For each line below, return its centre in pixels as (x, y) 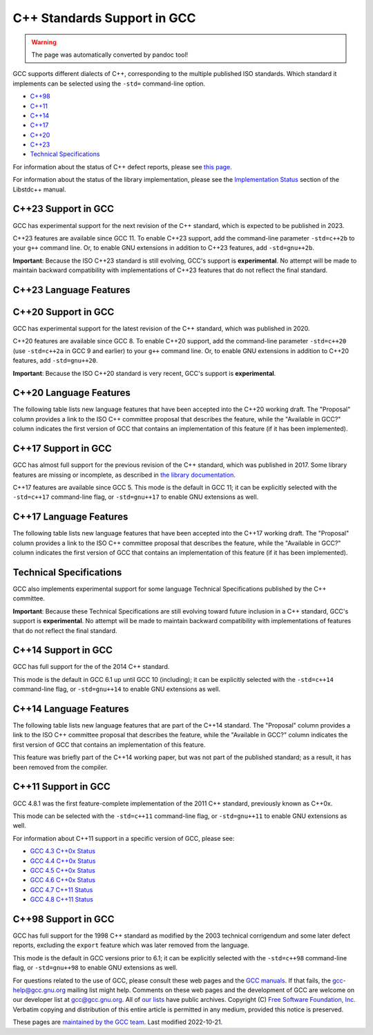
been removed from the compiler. (60, 767)
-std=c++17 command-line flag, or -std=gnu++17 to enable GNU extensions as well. (136, 497)
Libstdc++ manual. (39, 189)
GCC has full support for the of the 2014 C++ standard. (91, 667)
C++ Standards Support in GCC (104, 18)
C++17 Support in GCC (62, 449)
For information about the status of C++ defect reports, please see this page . (123, 167)
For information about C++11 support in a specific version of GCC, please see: (124, 838)
